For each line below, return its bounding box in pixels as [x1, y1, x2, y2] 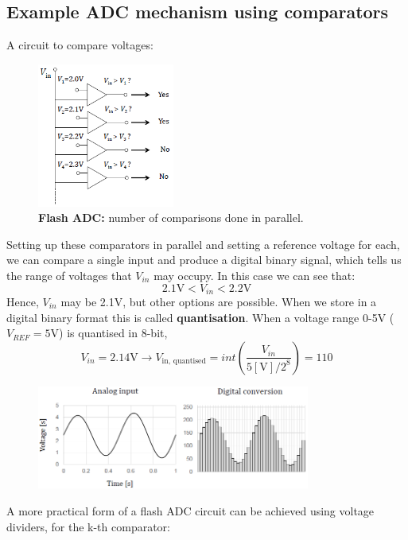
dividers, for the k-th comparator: [6, 518, 170, 534]
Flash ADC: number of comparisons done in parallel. [38, 209, 304, 226]
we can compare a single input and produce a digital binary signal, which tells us [6, 251, 402, 268]
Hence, [6, 293, 39, 310]
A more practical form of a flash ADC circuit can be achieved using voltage [6, 503, 375, 519]
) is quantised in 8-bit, [59, 324, 168, 341]
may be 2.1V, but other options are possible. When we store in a [60, 293, 377, 310]
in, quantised [161, 357, 206, 366]
